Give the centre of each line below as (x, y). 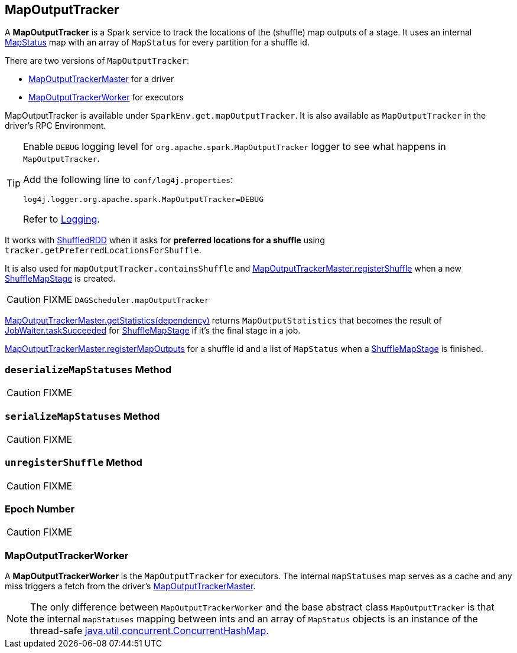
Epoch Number (40, 509)
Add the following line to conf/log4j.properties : (128, 180)
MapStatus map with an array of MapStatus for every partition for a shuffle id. (157, 43)
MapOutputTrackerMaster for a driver (101, 79)
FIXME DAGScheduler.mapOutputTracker (126, 300)
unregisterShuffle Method (74, 463)
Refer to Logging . (61, 219)
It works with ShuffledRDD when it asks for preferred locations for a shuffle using (165, 240)
